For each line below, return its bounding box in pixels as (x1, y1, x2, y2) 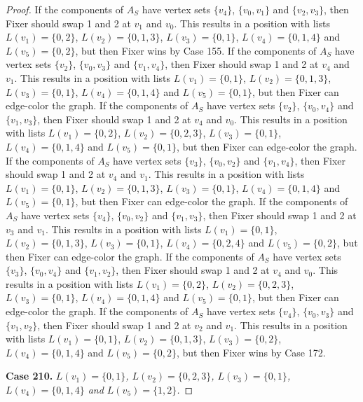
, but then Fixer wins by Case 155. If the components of (75, 43, 317, 57)
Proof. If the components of (6, 2, 124, 16)
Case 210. (6, 368, 53, 383)
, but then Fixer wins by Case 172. (176, 345, 326, 359)
